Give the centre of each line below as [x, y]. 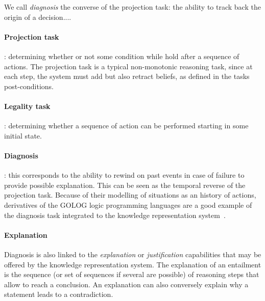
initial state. [23, 135]
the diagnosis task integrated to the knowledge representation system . [115, 215]
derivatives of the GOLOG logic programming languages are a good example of [128, 204]
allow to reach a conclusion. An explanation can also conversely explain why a [126, 284]
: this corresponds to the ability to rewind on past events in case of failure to [124, 175]
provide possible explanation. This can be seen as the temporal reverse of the [125, 185]
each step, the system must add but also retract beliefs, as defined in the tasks [127, 76]
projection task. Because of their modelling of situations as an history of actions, [130, 195]
